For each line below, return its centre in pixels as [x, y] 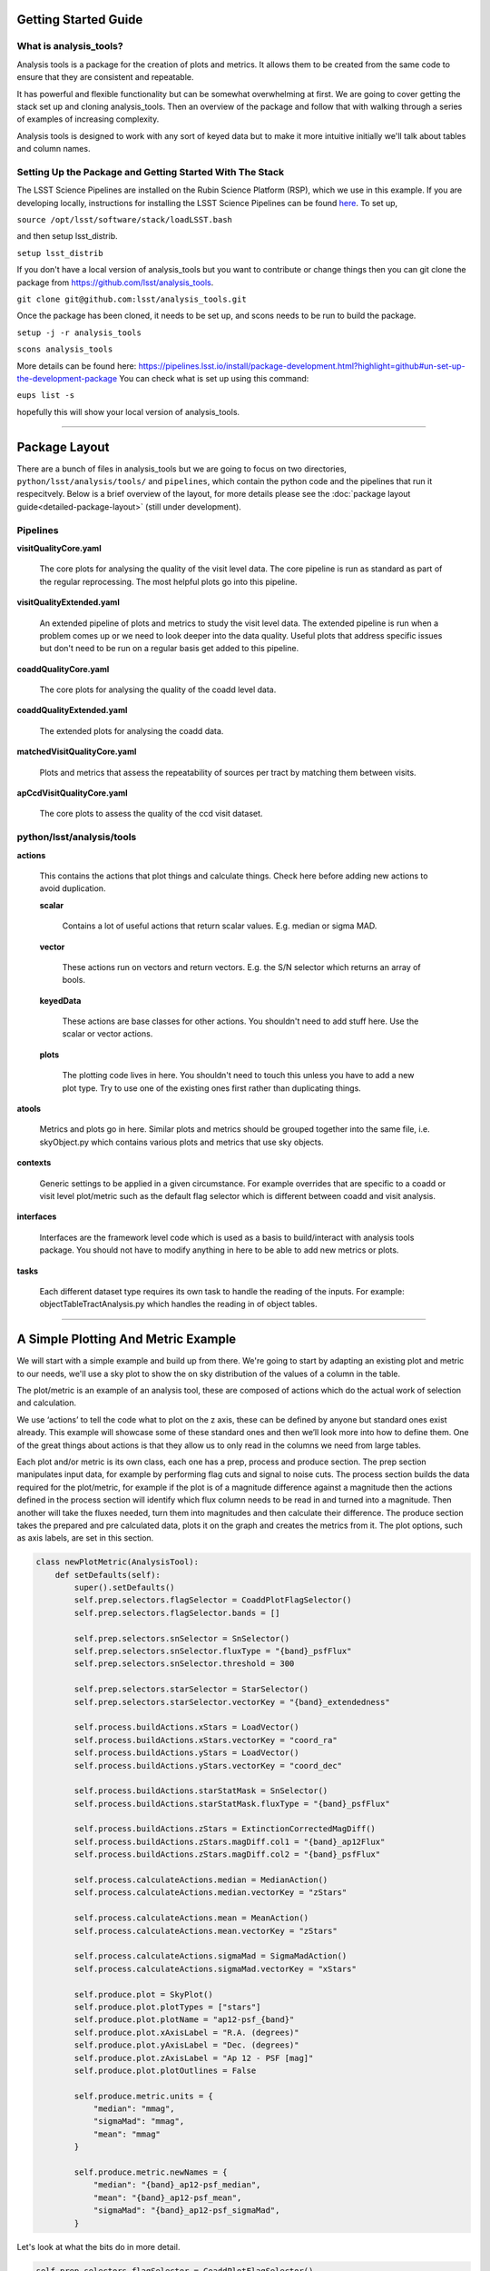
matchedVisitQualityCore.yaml [77, 752]
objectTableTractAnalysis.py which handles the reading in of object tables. [178, 1304]
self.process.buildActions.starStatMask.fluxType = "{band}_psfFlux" [232, 1804]
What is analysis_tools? [70, 46]
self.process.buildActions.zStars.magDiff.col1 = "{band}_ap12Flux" [230, 1841]
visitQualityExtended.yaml [68, 602]
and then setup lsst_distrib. [67, 236]
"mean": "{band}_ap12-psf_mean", [167, 2197]
